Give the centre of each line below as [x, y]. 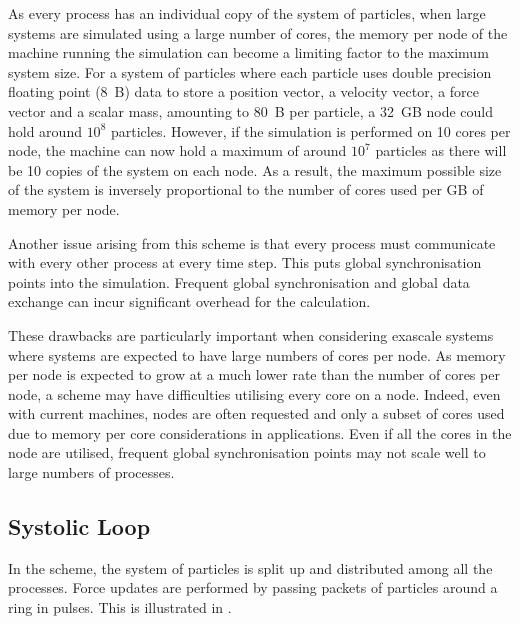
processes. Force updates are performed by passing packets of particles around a [253, 587]
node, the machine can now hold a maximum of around [177, 150]
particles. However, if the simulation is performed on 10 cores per [310, 130]
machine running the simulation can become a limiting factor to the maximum [248, 52]
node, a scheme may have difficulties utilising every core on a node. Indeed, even [254, 393]
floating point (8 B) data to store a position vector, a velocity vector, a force [244, 91]
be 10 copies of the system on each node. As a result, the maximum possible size [255, 169]
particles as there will [441, 150]
